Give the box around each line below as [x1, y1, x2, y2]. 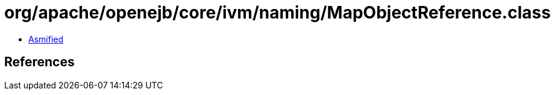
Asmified [28, 33, 64, 44]
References [4, 54, 75, 70]
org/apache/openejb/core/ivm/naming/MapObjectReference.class [4, 2, 551, 23]
